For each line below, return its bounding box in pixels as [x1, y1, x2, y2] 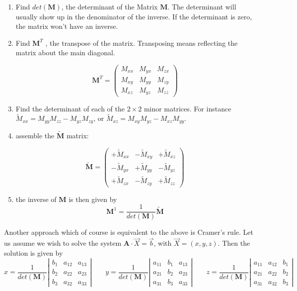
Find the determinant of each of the [15, 103, 125, 113]
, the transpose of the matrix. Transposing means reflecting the [45, 37, 238, 48]
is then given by [69, 194, 117, 204]
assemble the [15, 130, 55, 140]
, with [153, 238, 172, 248]
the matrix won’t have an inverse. [15, 21, 118, 31]
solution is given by [4, 247, 63, 258]
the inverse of [15, 194, 57, 204]
